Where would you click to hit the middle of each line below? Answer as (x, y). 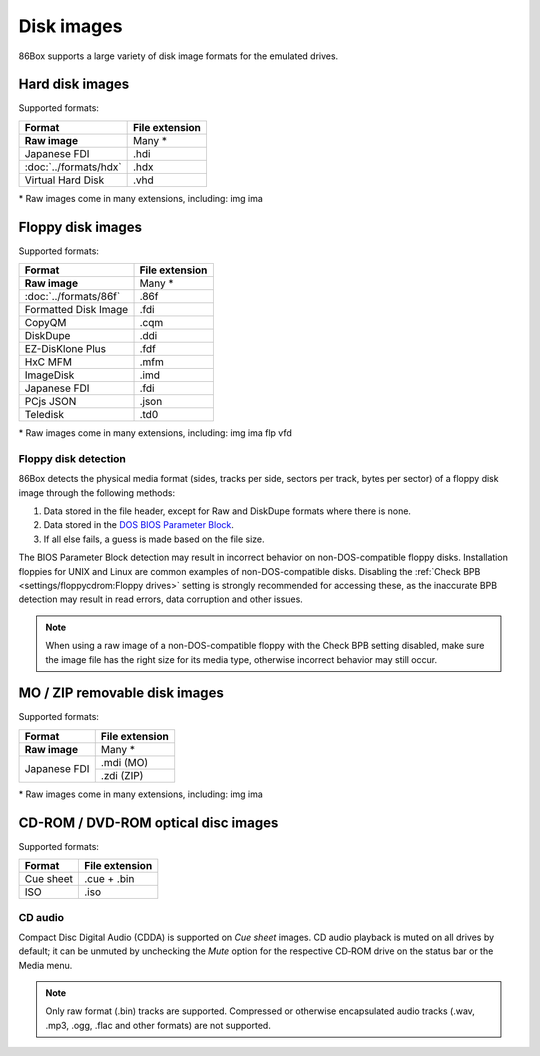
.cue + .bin (109, 879)
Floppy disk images (80, 226)
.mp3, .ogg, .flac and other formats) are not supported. (158, 1025)
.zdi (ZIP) (122, 775)
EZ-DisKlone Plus (65, 349)
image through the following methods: (96, 492)
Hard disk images (74, 84)
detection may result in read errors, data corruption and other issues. (161, 599)
